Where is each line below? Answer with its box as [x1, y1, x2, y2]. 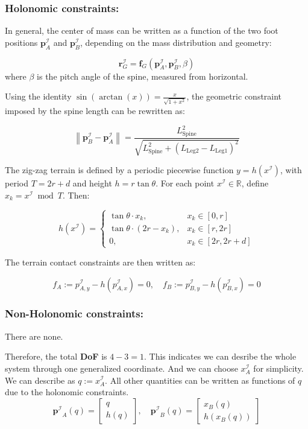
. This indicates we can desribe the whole [143, 350, 297, 363]
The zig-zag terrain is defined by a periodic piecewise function [5, 164, 234, 176]
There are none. [5, 329, 63, 342]
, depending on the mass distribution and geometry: [80, 36, 272, 48]
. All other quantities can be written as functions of [105, 373, 295, 386]
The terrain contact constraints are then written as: [5, 255, 196, 268]
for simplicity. [253, 361, 304, 374]
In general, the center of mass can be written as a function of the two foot [5, 24, 278, 37]
